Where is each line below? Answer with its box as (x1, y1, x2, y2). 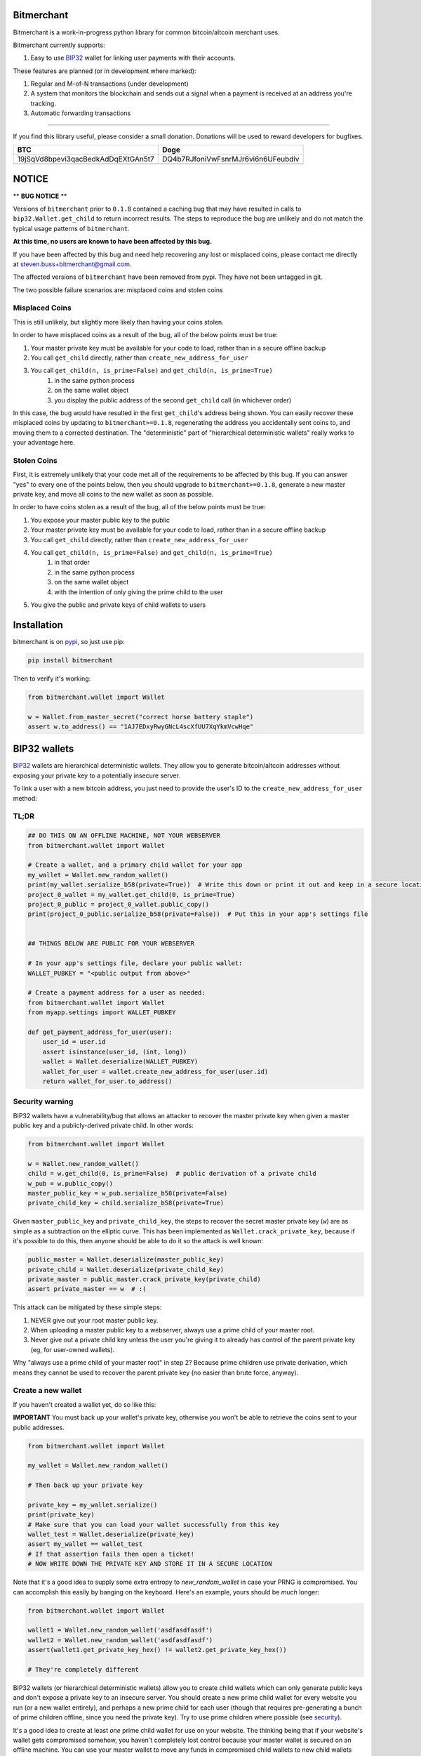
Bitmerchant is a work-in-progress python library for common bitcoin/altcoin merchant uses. (13, 28, 280, 37)
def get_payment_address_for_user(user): (27, 1028, 173, 1036)
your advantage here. (13, 438, 75, 447)
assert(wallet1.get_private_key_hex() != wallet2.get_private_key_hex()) (27, 1646, 287, 1654)
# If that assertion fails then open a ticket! (27, 1549, 194, 1558)
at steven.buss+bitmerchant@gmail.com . (13, 260, 132, 268)
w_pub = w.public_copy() (27, 1179, 114, 1187)
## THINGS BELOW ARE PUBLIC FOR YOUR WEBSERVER (27, 940, 194, 948)
